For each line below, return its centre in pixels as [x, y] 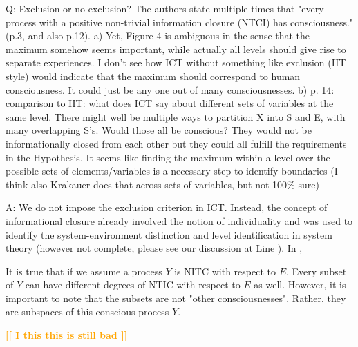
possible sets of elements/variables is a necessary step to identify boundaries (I [172, 171]
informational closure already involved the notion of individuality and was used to [179, 220]
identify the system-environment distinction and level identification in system [169, 234]
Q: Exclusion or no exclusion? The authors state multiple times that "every [165, 8]
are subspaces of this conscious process [87, 311]
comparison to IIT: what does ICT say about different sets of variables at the [170, 103]
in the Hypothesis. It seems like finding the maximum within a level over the [168, 157]
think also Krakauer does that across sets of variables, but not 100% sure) [162, 184]
